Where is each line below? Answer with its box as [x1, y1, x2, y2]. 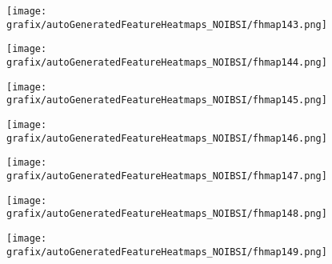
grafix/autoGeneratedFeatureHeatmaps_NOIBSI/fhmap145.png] [6, 94, 327, 106]
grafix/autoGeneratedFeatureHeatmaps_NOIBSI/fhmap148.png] [6, 208, 327, 220]
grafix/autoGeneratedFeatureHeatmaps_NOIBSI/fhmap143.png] [6, 18, 327, 30]
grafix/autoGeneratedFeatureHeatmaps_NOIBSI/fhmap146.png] [6, 132, 327, 144]
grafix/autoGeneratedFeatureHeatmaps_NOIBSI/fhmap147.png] [6, 170, 327, 182]
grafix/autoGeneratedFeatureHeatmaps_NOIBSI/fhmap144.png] [6, 56, 327, 68]
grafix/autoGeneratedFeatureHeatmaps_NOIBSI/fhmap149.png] [6, 246, 327, 258]
